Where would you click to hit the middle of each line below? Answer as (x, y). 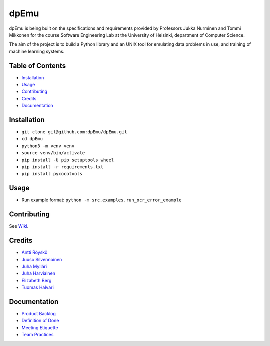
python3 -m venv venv (48, 146)
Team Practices (38, 335)
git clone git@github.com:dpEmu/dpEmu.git (74, 132)
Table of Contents (38, 65)
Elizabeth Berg (37, 280)
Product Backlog (39, 314)
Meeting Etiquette (40, 327)
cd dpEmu (32, 139)
